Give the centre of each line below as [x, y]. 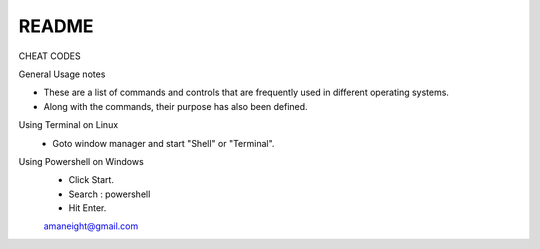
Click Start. [91, 180]
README [56, 26]
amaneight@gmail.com [91, 226]
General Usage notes [62, 74]
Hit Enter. [87, 208]
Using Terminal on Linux [68, 125]
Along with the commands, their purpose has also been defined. [176, 106]
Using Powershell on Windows [81, 161]
